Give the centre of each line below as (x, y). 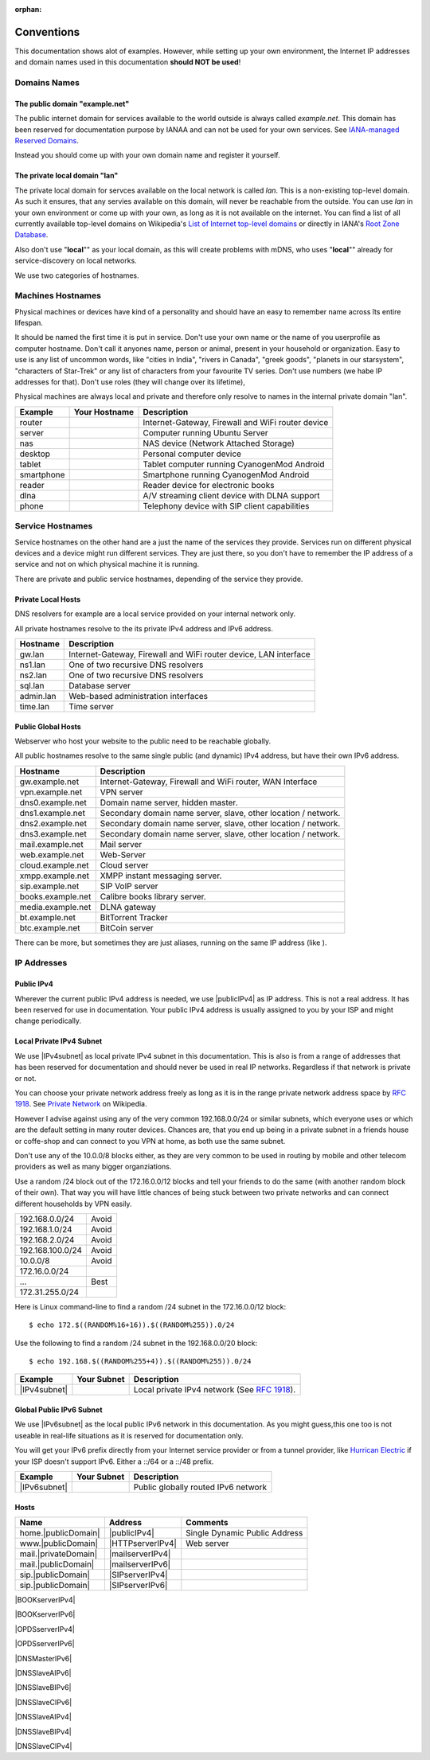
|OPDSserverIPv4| (45, 1629)
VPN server (121, 792)
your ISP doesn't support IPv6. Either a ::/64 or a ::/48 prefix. (114, 1461)
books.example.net (55, 896)
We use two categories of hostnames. (77, 275)
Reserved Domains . (47, 141)
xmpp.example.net (55, 876)
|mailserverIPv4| (140, 1554)
